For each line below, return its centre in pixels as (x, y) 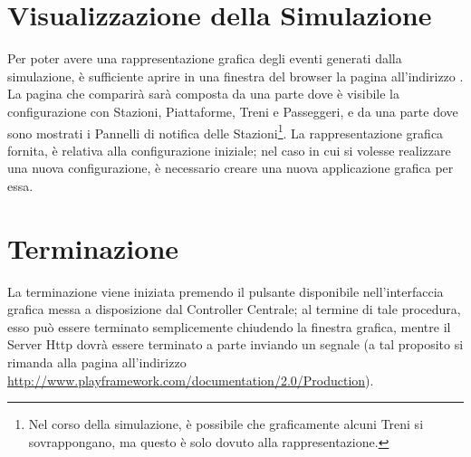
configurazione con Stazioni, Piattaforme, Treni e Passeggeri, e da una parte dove (233, 111)
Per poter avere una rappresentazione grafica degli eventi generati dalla (205, 58)
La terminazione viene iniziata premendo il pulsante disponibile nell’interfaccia (226, 291)
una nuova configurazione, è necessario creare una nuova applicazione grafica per (231, 168)
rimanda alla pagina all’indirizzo (97, 362)
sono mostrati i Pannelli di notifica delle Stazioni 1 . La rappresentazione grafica (226, 131)
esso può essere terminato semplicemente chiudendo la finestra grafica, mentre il (229, 326)
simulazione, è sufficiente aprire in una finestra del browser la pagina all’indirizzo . (235, 76)
